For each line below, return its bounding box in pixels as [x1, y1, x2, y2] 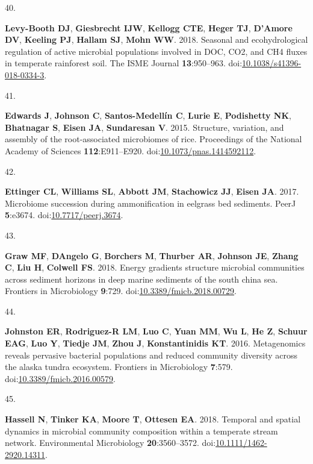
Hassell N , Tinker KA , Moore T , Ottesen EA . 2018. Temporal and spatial [5, 413, 301, 425]
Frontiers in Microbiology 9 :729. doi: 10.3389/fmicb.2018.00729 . [5, 284, 237, 297]
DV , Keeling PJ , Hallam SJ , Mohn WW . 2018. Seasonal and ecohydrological [5, 33, 308, 46]
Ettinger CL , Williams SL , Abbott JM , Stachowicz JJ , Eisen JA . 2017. [5, 185, 299, 198]
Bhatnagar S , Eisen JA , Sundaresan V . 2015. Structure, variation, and [5, 121, 284, 133]
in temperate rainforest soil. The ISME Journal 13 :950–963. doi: [5, 57, 243, 69]
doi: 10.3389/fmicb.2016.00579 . [5, 372, 116, 384]
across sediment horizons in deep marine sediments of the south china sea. [5, 272, 278, 285]
